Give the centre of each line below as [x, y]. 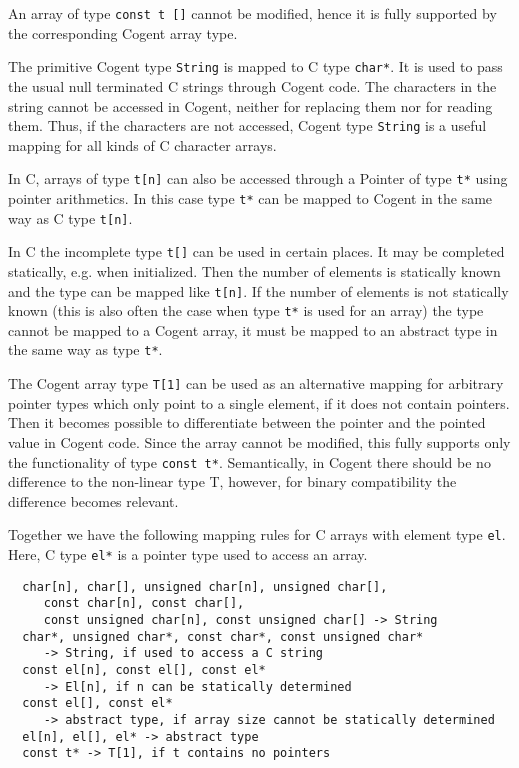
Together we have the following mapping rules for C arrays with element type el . [257, 534]
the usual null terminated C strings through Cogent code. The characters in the [252, 85]
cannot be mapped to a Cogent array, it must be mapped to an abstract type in [253, 329]
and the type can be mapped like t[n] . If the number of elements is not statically [258, 290]
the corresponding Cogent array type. [123, 32]
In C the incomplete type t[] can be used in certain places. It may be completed [256, 251]
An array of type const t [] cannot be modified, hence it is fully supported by [252, 13]
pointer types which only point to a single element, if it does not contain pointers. [259, 402]
